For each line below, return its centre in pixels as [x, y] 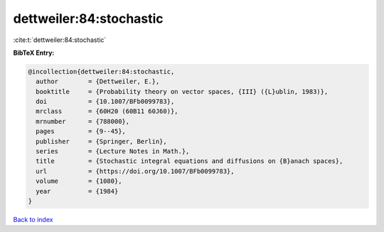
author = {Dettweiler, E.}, [98, 81]
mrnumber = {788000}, [83, 121]
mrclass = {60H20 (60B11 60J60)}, [107, 111]
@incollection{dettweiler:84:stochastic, [101, 72]
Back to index [33, 219]
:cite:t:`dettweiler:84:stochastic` [60, 40]
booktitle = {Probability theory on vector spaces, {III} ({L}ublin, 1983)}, [182, 91]
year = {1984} [77, 191]
